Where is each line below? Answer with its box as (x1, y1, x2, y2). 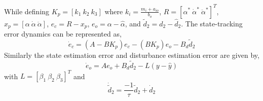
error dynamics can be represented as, (4, 28, 122, 39)
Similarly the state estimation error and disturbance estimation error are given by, (4, 49, 259, 60)
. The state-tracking (181, 18, 243, 28)
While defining (4, 6, 50, 16)
